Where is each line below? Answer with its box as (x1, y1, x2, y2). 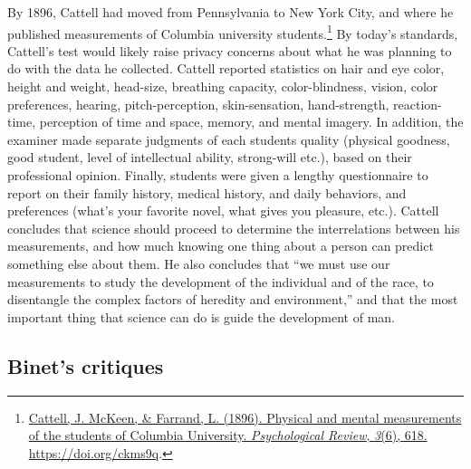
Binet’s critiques (7, 351, 164, 379)
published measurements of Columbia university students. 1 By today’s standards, (7, 21, 458, 43)
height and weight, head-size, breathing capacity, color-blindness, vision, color (7, 77, 438, 96)
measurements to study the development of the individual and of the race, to (7, 272, 434, 291)
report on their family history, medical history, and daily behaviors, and (7, 183, 407, 202)
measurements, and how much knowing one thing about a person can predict (7, 236, 434, 255)
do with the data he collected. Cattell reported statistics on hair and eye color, (7, 59, 445, 78)
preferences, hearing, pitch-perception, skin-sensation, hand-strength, (7, 94, 389, 113)
